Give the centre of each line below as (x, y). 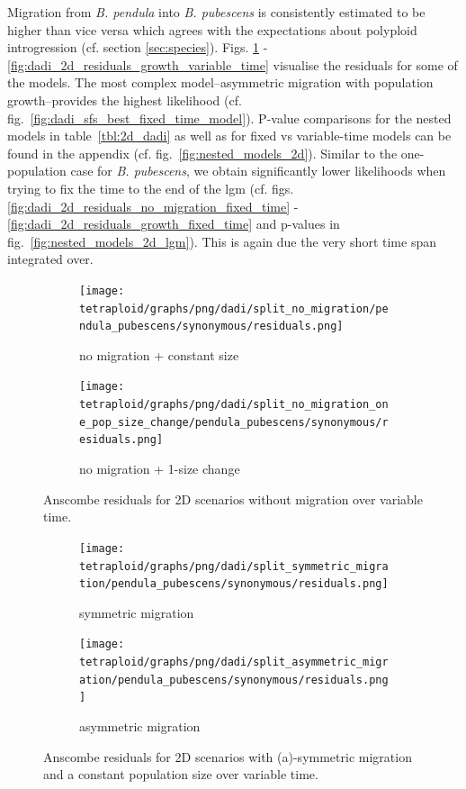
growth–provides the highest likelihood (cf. (125, 100)
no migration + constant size (159, 354)
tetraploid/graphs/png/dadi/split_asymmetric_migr (234, 662)
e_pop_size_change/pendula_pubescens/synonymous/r (234, 422)
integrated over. (50, 259)
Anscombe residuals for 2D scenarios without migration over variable (233, 499)
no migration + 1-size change (160, 469)
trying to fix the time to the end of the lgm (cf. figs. (151, 188)
